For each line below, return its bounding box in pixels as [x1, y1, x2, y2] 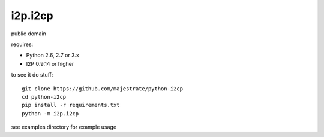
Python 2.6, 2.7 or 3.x [26, 51, 79, 59]
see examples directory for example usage [11, 123, 117, 131]
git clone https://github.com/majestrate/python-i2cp [22, 85, 183, 92]
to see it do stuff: [11, 71, 53, 78]
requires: [11, 41, 34, 48]
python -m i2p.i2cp [22, 110, 79, 117]
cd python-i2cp [22, 93, 67, 100]
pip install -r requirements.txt [22, 102, 120, 109]
